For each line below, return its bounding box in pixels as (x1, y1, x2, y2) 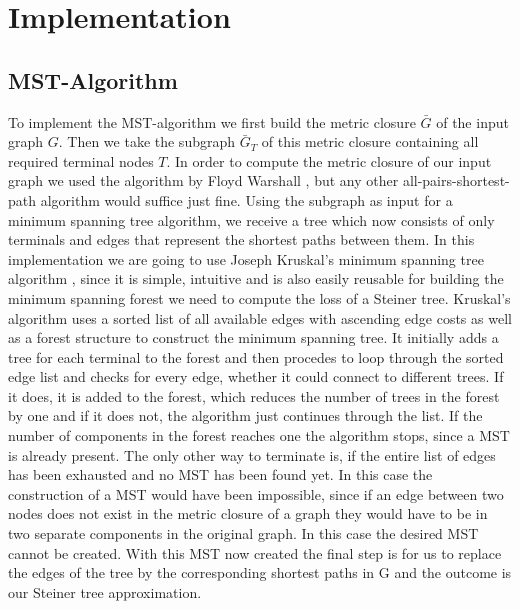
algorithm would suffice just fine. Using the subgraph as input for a (40, 189, 453, 210)
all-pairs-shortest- (402, 170, 510, 191)
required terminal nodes (8, 150, 154, 171)
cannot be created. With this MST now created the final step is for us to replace (8, 542, 502, 563)
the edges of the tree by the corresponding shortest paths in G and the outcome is (8, 562, 512, 583)
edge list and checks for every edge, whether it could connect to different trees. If (8, 366, 504, 387)
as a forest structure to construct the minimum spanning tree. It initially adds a (8, 327, 499, 348)
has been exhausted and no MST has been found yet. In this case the (8, 464, 433, 485)
